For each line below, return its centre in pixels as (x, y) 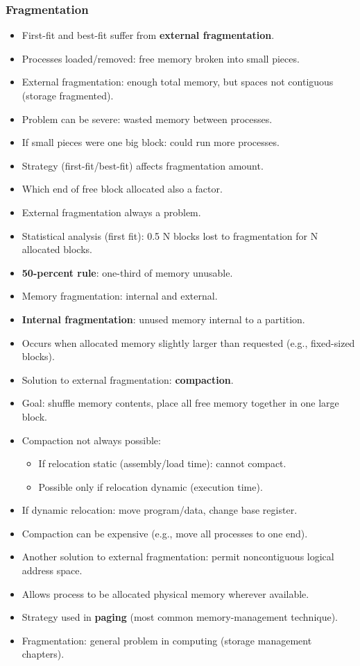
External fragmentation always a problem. (111, 212)
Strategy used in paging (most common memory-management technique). (180, 617)
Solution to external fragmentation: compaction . (128, 379)
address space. (52, 570)
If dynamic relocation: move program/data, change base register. (160, 510)
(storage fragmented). (68, 95)
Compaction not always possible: (91, 440)
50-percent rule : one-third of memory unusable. (127, 272)
